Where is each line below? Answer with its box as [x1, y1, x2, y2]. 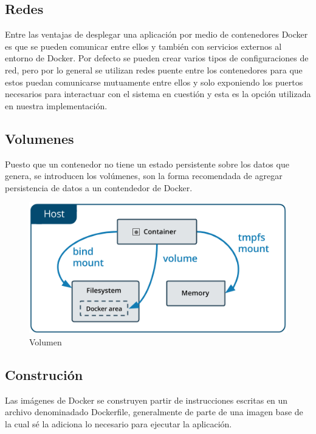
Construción [5, 365, 83, 384]
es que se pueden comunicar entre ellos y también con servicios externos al [5, 39, 282, 52]
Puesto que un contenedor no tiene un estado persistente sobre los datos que [5, 157, 289, 170]
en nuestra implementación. [5, 99, 108, 112]
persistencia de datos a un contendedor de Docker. [5, 181, 193, 194]
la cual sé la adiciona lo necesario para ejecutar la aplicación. [5, 417, 232, 430]
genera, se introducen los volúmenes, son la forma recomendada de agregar [5, 169, 283, 182]
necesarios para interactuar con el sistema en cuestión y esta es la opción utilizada [5, 87, 311, 100]
